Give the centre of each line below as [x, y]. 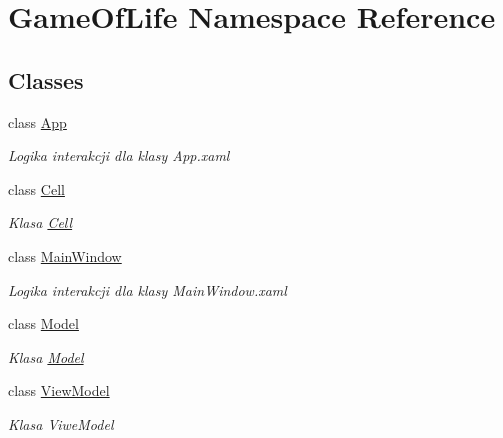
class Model [43, 323]
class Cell [36, 188]
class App [37, 121]
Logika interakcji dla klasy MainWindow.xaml [147, 289]
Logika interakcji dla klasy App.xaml [119, 155]
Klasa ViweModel [61, 423]
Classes [46, 79]
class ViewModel [59, 390]
